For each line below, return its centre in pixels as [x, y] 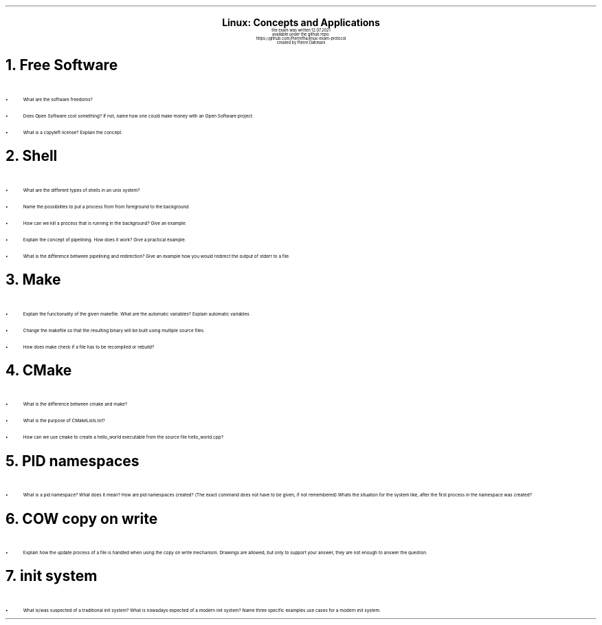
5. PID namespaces [73, 461]
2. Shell [32, 156]
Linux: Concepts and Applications [301, 22]
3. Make [33, 280]
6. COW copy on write [82, 518]
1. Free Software [62, 65]
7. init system [52, 576]
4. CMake [39, 370]
